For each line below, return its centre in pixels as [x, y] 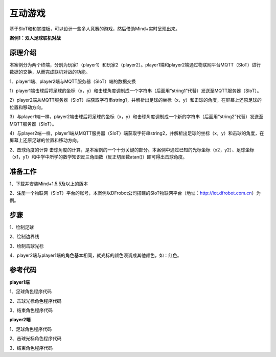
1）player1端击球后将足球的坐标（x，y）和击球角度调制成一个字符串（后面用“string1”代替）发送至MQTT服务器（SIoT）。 [135, 91]
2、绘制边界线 [24, 237]
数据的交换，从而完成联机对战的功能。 [50, 72]
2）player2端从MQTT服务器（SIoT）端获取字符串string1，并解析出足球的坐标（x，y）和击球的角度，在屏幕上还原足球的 [135, 100]
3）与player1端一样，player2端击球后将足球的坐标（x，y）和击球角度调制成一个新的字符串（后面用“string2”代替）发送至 [136, 117]
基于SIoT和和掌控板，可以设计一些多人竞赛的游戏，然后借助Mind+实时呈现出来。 [95, 29]
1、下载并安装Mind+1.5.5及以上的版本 [49, 184]
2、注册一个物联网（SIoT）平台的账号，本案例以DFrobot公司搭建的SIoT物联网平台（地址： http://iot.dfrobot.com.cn [131, 193]
